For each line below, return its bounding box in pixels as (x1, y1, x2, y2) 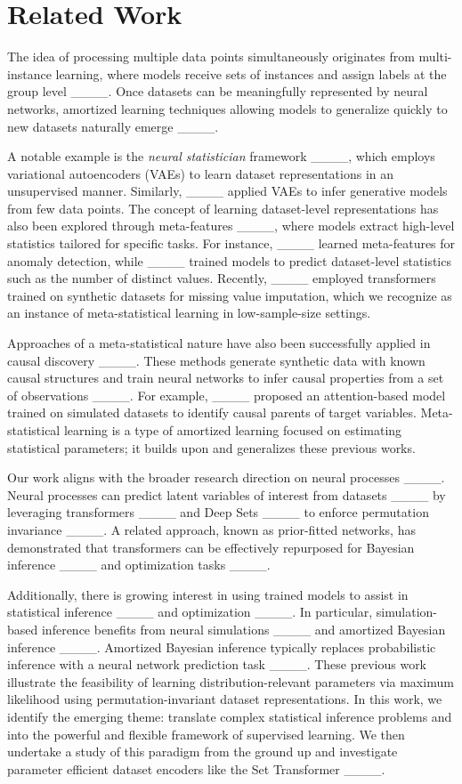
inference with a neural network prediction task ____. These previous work (7, 655, 427, 674)
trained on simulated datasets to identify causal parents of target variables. (7, 403, 417, 422)
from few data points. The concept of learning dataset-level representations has (7, 198, 439, 217)
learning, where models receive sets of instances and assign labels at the (55, 64, 447, 83)
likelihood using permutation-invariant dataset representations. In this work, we (7, 690, 442, 708)
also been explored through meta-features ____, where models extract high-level (7, 216, 455, 235)
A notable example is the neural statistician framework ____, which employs (7, 147, 435, 166)
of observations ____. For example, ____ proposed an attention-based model (7, 385, 446, 404)
